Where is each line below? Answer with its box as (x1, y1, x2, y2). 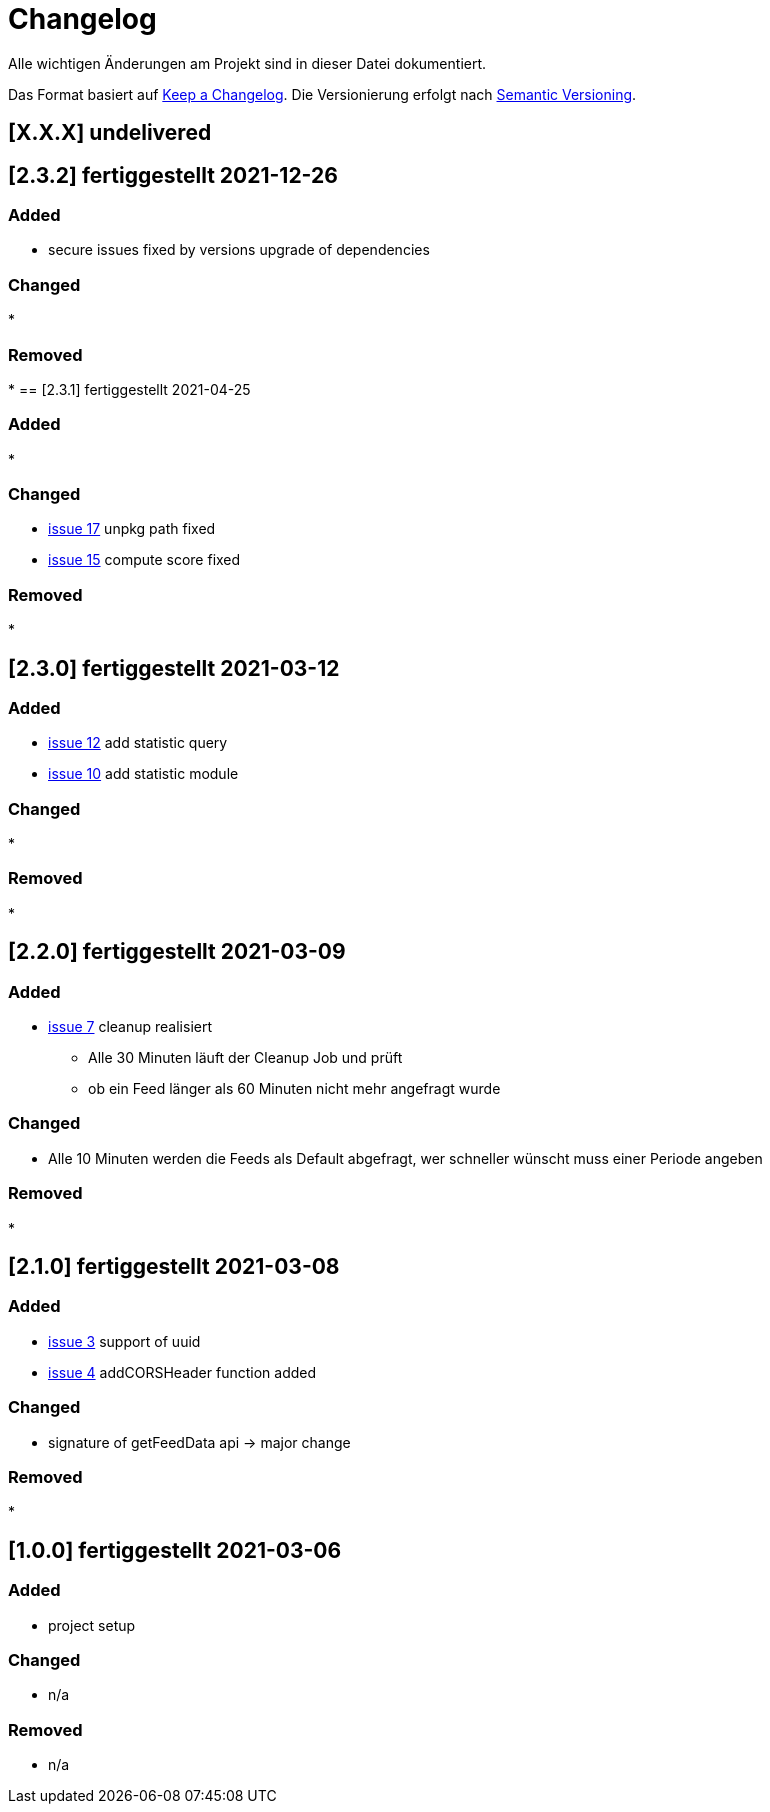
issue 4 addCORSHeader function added (48, 1363, 317, 1381)
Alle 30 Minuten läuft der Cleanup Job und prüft (88, 1049, 403, 1067)
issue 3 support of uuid (48, 1332, 201, 1350)
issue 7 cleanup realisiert (48, 1018, 213, 1036)
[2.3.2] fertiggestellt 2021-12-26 (8, 162, 338, 188)
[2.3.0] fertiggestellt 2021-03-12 (8, 655, 340, 681)
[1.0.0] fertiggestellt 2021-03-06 (8, 1537, 342, 1563)
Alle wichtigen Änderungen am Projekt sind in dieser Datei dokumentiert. (8, 54, 487, 72)
